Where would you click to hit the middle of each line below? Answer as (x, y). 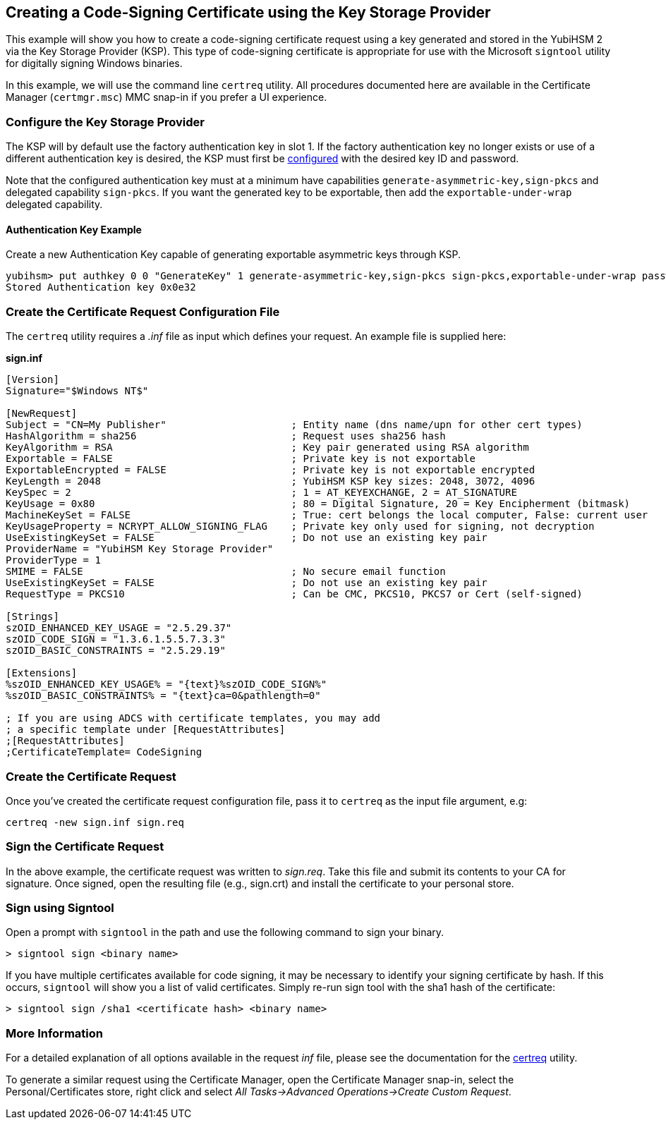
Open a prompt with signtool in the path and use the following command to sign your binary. (225, 932)
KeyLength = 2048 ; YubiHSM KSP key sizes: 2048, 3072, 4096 (271, 481)
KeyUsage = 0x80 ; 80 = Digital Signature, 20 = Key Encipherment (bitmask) (318, 504)
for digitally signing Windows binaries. (94, 63)
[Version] (32, 380)
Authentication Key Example (74, 229)
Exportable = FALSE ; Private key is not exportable (241, 459)
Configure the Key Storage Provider (105, 122)
